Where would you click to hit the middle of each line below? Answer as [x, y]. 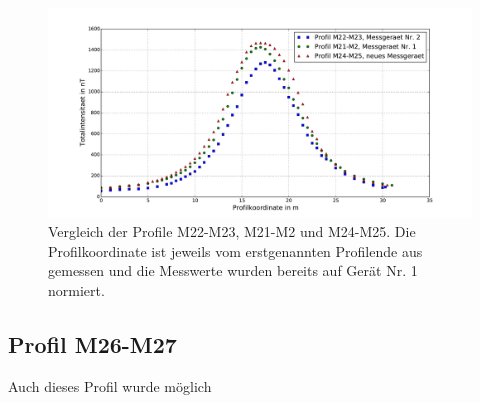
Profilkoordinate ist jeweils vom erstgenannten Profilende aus [235, 250]
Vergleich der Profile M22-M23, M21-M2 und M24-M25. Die [232, 231]
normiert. [76, 289]
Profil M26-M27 [92, 343]
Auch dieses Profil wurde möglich [110, 385]
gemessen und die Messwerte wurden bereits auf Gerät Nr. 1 [233, 270]
